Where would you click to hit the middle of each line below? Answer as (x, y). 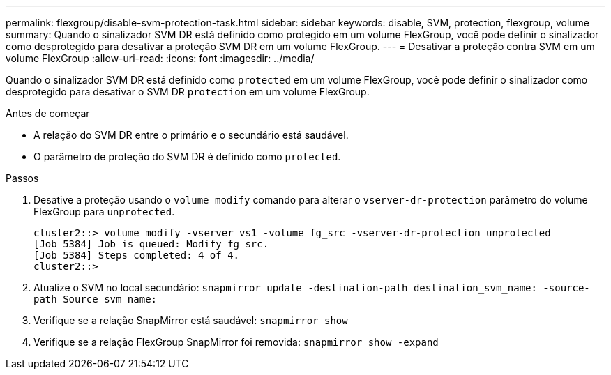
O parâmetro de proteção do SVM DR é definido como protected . (187, 156)
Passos (22, 178)
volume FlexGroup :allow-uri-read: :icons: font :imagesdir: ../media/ (160, 58)
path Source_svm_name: (96, 299)
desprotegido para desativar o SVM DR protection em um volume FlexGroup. (188, 92)
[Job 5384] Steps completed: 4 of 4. (137, 255)
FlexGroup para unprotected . (104, 212)
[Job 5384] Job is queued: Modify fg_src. (151, 244)
